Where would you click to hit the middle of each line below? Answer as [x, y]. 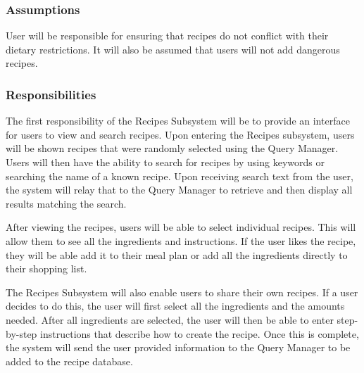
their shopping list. [46, 268]
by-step [21, 333]
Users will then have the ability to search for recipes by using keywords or [165, 162]
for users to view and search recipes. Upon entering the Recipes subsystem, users [180, 134]
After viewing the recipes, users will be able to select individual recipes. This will [181, 227]
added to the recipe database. [69, 361]
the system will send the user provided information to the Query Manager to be [178, 347]
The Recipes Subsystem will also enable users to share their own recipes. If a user [182, 292]
